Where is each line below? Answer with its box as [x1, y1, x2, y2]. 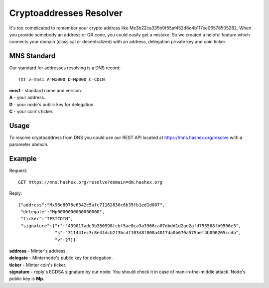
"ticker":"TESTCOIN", [20, 216, 74, 222]
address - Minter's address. [9, 248, 67, 254]
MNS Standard [9, 52, 56, 60]
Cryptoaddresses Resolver [9, 7, 123, 18]
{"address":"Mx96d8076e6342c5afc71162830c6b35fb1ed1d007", [18, 202, 165, 208]
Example [9, 154, 37, 163]
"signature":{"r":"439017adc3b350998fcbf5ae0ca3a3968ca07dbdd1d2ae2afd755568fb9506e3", [20, 223, 242, 229]
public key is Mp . [9, 276, 44, 282]
